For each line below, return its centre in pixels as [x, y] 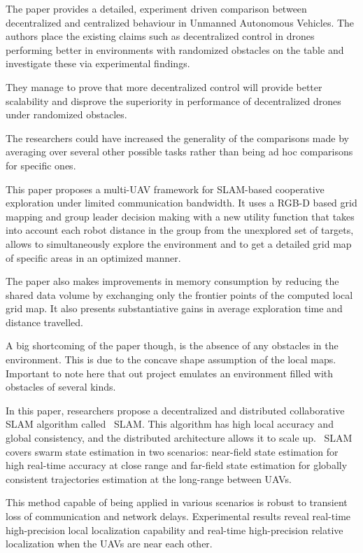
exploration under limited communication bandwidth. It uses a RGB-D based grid [181, 203]
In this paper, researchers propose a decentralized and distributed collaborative [175, 410]
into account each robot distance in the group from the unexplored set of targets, [180, 230]
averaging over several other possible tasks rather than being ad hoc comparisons [179, 152]
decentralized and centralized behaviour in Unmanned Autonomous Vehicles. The [180, 22]
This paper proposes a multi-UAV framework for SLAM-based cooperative [165, 189]
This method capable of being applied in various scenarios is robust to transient [177, 502]
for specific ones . [41, 165]
